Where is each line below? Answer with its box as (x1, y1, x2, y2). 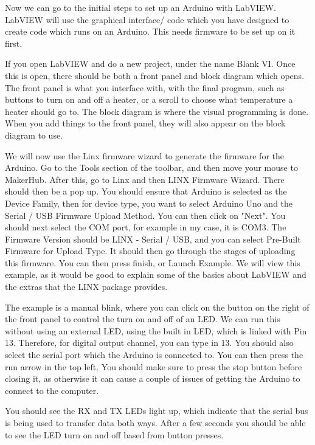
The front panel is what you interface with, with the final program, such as (5, 81, 285, 94)
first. (5, 36, 22, 49)
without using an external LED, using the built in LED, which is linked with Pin (5, 324, 307, 337)
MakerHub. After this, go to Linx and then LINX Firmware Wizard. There (5, 173, 285, 185)
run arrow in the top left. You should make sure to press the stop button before (5, 360, 302, 373)
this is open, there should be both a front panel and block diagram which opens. (5, 69, 305, 81)
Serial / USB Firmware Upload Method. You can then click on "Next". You (5, 209, 286, 221)
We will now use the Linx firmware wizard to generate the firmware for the (5, 149, 285, 162)
